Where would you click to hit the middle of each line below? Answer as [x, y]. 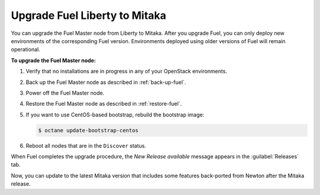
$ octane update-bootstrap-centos [88, 130]
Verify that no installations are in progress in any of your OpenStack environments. [127, 71]
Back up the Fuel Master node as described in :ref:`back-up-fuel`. [106, 82]
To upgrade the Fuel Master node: [53, 60]
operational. [26, 50]
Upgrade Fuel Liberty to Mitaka [89, 15]
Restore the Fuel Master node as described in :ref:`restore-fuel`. [104, 104]
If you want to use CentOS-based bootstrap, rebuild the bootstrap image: [115, 115]
